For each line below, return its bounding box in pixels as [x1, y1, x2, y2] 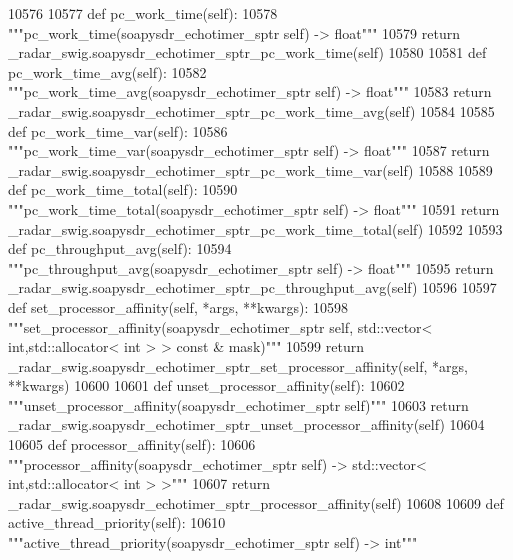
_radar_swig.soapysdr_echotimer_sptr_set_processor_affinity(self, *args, [8, 355, 468, 376]
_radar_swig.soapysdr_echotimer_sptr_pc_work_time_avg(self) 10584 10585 [8, 100, 495, 121]
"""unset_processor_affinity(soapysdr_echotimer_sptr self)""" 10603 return [8, 394, 469, 415]
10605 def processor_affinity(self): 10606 [8, 434, 256, 455]
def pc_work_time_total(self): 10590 [8, 179, 238, 200]
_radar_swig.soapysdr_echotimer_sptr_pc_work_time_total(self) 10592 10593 [8, 218, 503, 239]
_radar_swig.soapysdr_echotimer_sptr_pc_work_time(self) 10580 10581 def [8, 42, 487, 63]
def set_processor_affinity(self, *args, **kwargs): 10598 [8, 296, 349, 317]
